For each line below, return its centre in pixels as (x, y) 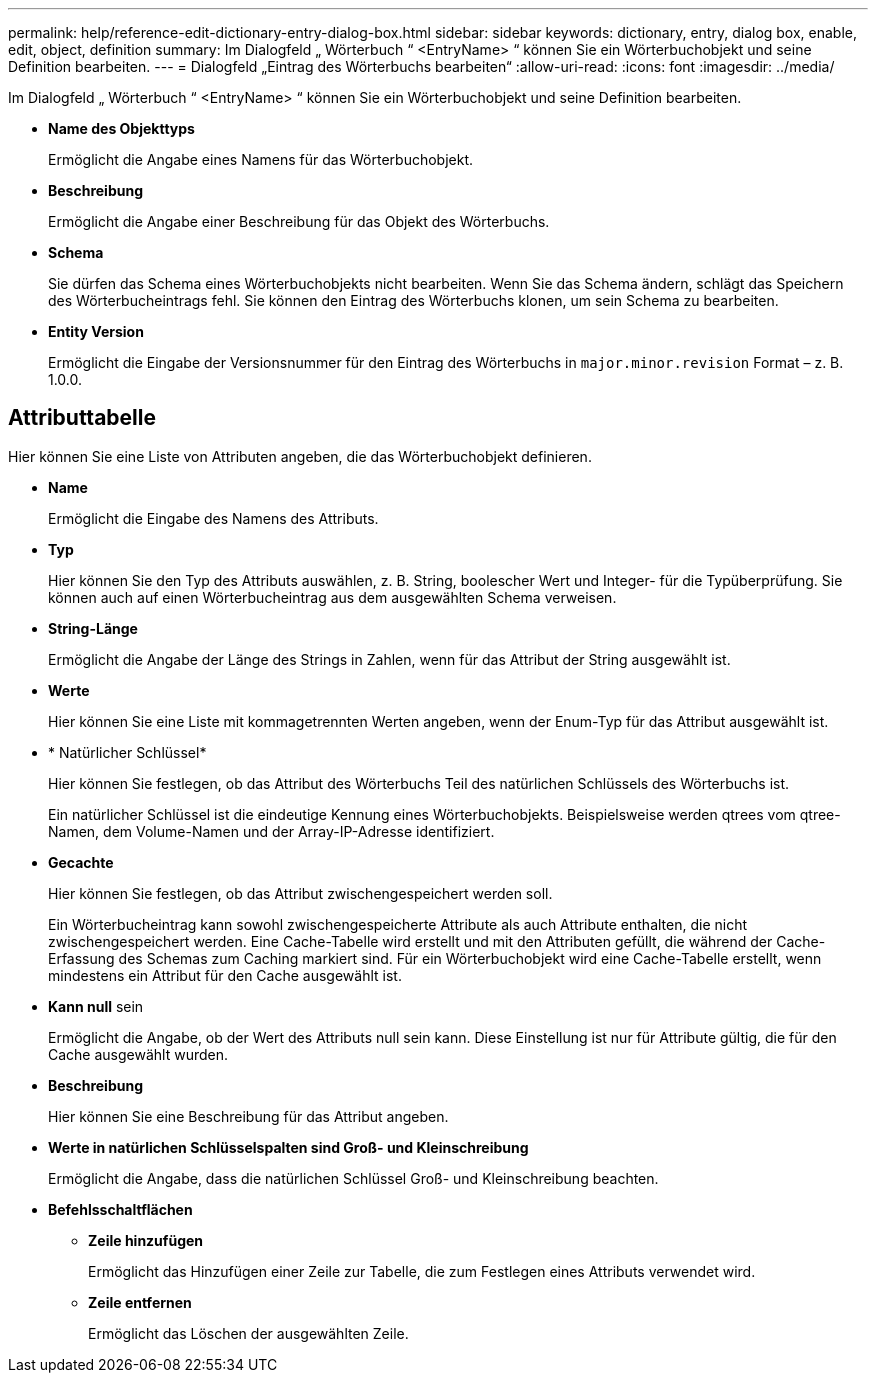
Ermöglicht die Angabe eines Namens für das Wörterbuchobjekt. (261, 159)
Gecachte (81, 862)
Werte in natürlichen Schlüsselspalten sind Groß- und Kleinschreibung (288, 1147)
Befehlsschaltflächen (120, 1209)
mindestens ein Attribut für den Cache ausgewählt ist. (225, 975)
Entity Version (96, 331)
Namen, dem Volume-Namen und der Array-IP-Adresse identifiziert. (271, 831)
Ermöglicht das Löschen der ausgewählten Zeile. (248, 1333)
